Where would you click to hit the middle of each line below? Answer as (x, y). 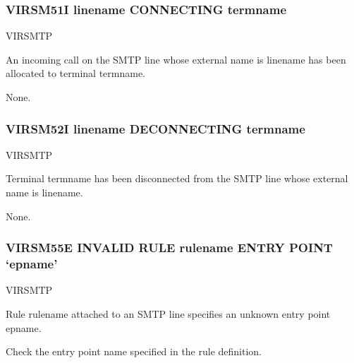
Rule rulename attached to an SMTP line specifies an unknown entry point (168, 313)
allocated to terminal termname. (76, 73)
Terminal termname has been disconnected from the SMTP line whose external (177, 178)
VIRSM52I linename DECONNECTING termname (155, 128)
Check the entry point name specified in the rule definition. (134, 351)
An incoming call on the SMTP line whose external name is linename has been (176, 59)
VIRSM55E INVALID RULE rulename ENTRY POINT (169, 248)
